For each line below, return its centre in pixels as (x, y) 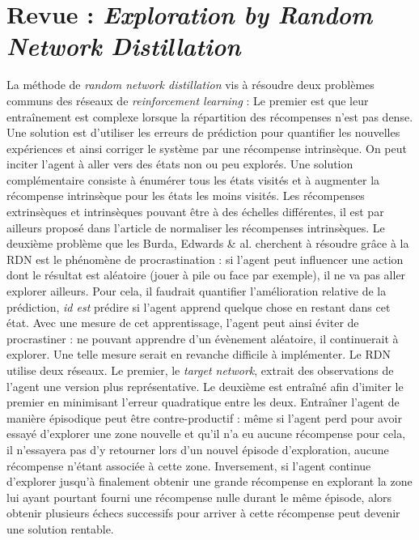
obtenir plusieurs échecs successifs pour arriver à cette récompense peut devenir (203, 513)
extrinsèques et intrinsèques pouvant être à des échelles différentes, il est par (195, 212)
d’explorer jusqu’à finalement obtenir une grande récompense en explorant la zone (209, 481)
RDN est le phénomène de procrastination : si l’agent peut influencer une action (205, 259)
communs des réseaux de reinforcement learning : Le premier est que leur (188, 100)
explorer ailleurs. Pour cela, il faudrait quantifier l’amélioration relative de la (197, 291)
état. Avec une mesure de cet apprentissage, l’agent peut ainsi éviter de (183, 323)
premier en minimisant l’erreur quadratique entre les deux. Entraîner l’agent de (203, 402)
